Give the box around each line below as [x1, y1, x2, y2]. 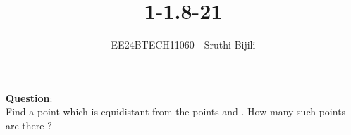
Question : [6, 90, 53, 105]
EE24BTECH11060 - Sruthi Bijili [111, 37, 256, 52]
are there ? [6, 117, 52, 132]
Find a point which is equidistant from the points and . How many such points [6, 104, 346, 119]
